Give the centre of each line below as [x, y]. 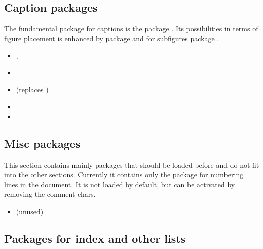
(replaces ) [32, 89]
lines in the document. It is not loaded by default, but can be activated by [120, 184]
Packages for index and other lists [95, 238]
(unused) [30, 211]
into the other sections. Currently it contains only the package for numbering [124, 175]
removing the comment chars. [50, 194]
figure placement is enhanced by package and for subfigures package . [112, 38]
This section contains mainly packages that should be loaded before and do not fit [132, 164]
